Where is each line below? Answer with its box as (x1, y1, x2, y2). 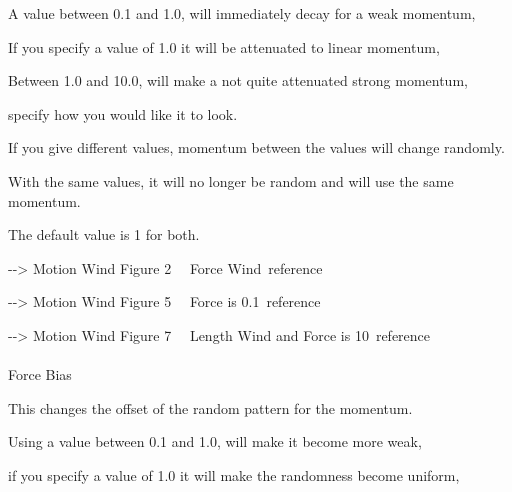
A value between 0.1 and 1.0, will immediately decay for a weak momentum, (8, 3, 476, 23)
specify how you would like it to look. (8, 103, 238, 124)
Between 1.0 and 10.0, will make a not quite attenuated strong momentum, (8, 70, 468, 91)
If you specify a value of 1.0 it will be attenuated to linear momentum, (8, 36, 440, 57)
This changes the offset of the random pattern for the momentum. (8, 397, 413, 418)
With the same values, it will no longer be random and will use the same (8, 170, 454, 191)
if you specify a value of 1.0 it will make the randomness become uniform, (8, 464, 460, 485)
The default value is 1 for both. (8, 224, 200, 245)
